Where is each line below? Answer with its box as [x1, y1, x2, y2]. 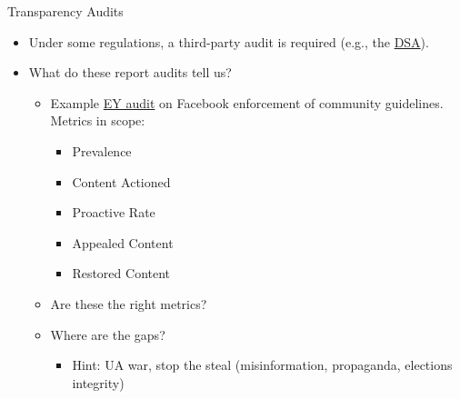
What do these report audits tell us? [28, 63, 232, 82]
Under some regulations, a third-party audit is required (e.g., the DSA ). [28, 32, 429, 51]
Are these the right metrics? [50, 294, 207, 313]
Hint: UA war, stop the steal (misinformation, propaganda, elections [72, 355, 453, 374]
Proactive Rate [72, 203, 155, 222]
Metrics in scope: [50, 111, 145, 130]
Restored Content [72, 264, 171, 283]
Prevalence [72, 141, 132, 160]
